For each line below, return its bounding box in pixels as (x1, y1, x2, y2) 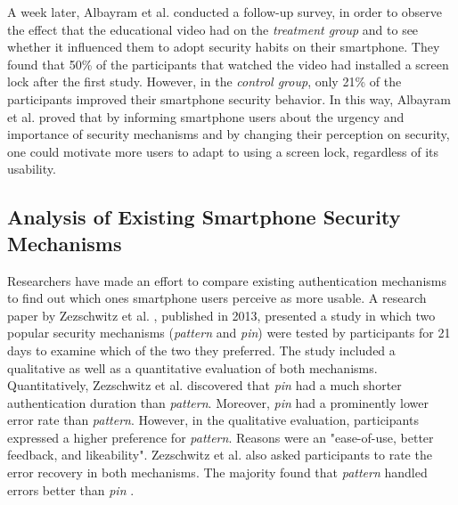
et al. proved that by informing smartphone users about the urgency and (7, 107, 405, 126)
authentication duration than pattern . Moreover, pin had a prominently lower (7, 393, 429, 411)
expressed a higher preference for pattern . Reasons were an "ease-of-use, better (7, 428, 434, 446)
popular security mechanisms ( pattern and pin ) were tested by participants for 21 (7, 323, 451, 342)
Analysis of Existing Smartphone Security (7, 203, 401, 231)
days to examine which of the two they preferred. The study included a (7, 340, 396, 359)
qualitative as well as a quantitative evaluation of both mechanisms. (7, 358, 378, 377)
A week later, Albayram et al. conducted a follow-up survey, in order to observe (7, 3, 443, 20)
